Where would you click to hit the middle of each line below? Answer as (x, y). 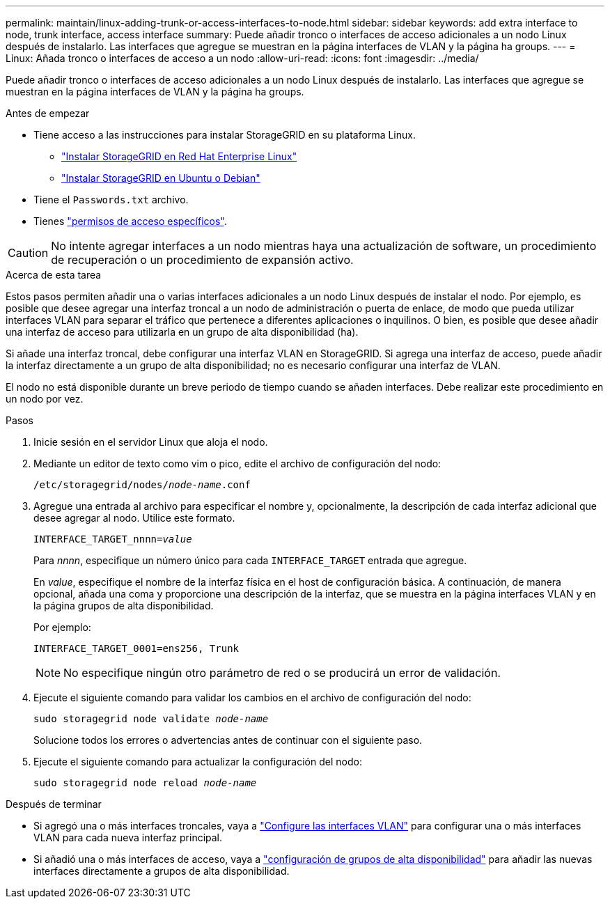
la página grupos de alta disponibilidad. (124, 606)
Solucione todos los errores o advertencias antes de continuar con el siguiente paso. (228, 740)
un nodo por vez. (45, 399)
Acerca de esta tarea (54, 275)
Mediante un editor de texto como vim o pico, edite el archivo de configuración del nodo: (237, 463)
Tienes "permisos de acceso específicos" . (130, 221)
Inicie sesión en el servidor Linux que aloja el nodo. (151, 442)
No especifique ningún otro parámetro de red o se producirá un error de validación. (282, 673)
